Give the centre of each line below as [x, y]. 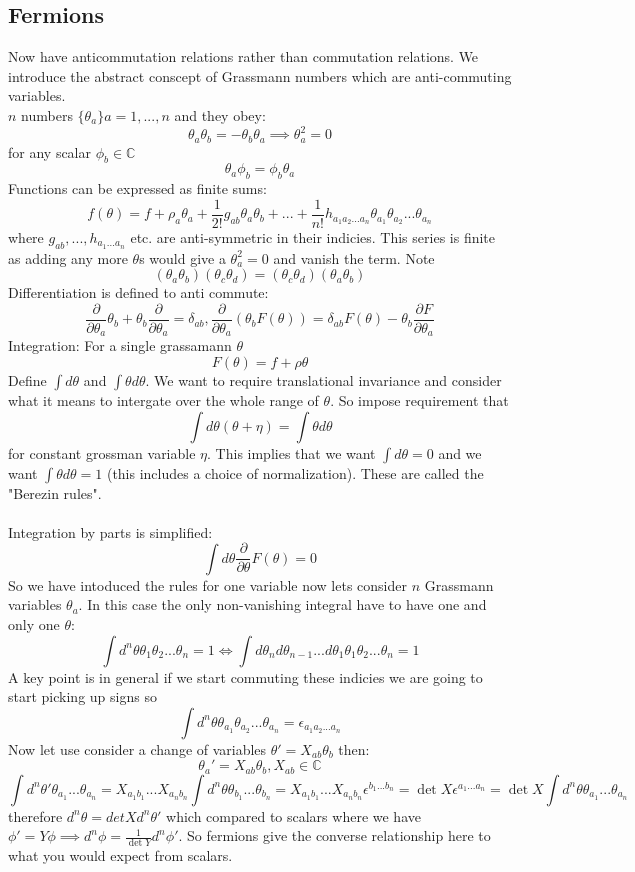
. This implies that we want [291, 452]
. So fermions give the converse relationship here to [334, 835]
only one [34, 623]
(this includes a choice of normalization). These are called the [295, 472]
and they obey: [220, 114]
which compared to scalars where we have [293, 815]
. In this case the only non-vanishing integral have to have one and [282, 604]
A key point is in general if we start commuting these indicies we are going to [245, 676]
